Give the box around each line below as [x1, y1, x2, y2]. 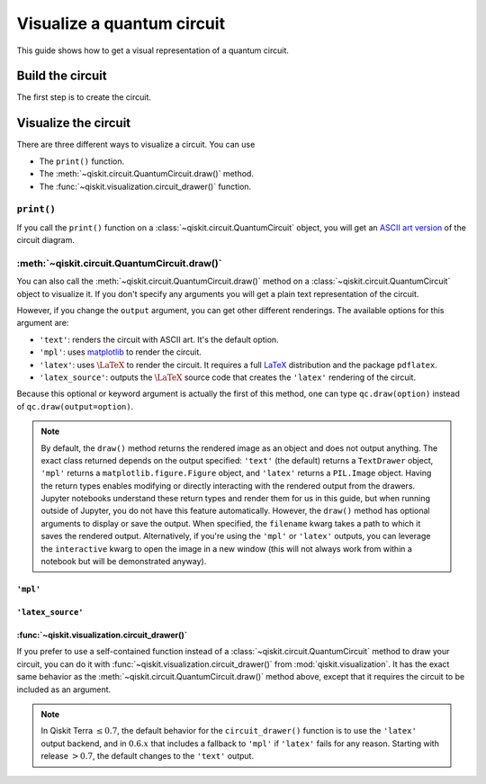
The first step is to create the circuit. [16, 92, 152, 103]
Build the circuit [16, 68, 107, 84]
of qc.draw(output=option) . [16, 401, 134, 411]
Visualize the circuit [16, 115, 131, 131]
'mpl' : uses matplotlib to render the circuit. [39, 347, 202, 357]
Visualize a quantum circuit [16, 14, 225, 33]
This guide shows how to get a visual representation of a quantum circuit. [16, 45, 290, 56]
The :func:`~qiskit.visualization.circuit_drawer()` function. [39, 181, 252, 192]
